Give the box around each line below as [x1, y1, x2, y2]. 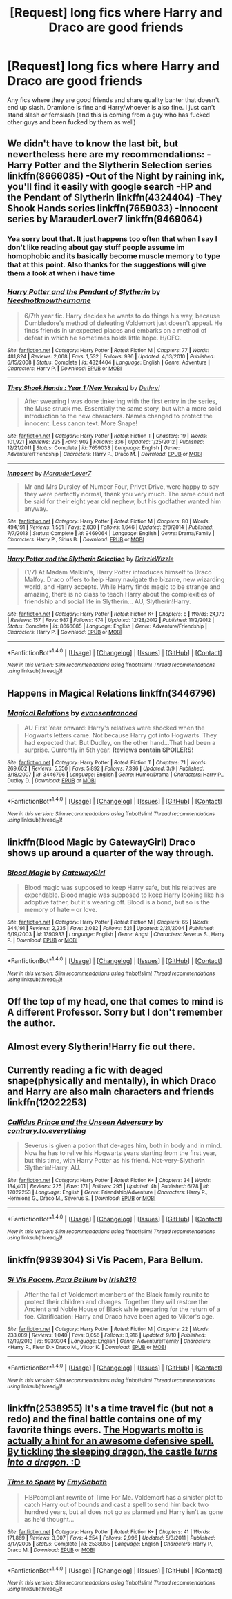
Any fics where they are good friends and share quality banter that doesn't [7, 95, 220, 104]
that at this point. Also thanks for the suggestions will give [7, 260, 206, 270]
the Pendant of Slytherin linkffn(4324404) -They [7, 192, 222, 204]
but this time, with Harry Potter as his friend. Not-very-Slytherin [23, 1156, 205, 1165]
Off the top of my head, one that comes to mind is [7, 996, 224, 1007]
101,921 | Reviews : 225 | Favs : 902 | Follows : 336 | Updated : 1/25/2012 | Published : [7, 438, 205, 445]
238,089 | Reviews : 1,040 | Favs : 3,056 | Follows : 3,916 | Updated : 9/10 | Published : [7, 1332, 206, 1339]
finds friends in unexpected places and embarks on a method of [23, 326, 207, 334]
